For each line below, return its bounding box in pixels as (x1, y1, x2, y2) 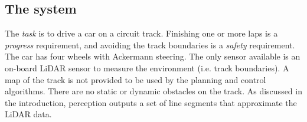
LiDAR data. (5, 108, 52, 120)
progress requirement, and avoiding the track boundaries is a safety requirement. (5, 38, 295, 51)
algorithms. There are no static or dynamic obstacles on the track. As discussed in (5, 85, 302, 97)
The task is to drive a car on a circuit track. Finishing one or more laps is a (5, 27, 278, 39)
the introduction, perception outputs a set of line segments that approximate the (5, 96, 297, 108)
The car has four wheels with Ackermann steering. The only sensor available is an (5, 50, 301, 62)
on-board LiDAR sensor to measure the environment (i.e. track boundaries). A (5, 61, 289, 74)
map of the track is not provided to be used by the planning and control (5, 73, 266, 85)
